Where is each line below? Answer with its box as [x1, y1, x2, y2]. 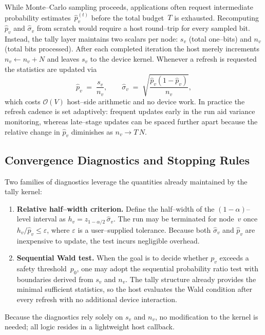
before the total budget [91, 12, 164, 23]
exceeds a [219, 252, 249, 263]
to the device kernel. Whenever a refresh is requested [90, 53, 257, 64]
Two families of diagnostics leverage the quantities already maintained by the [5, 176, 248, 187]
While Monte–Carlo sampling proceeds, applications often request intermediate [5, 2, 253, 12]
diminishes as [71, 126, 113, 137]
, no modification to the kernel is [155, 311, 258, 322]
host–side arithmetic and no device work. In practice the [67, 96, 245, 106]
